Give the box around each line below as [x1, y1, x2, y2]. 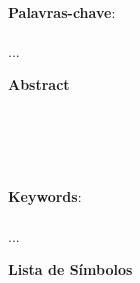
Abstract [8, 74, 70, 95]
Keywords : [8, 186, 82, 207]
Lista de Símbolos [8, 259, 133, 280]
